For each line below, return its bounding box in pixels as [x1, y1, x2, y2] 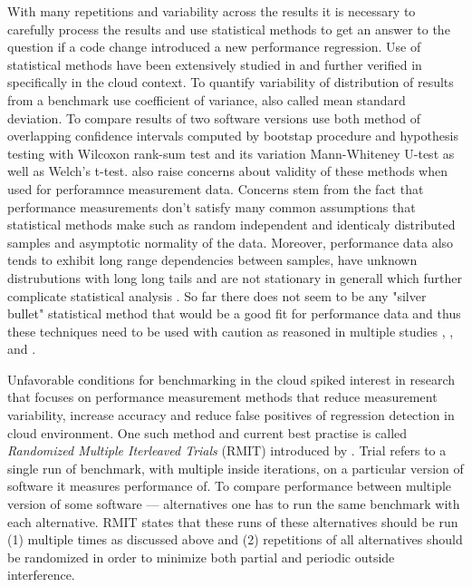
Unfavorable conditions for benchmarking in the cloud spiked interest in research [7, 369, 456, 388]
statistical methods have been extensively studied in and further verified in [7, 54, 422, 73]
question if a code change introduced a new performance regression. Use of [7, 37, 421, 56]
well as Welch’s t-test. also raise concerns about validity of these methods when [7, 161, 448, 181]
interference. [7, 565, 75, 584]
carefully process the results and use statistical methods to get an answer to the [7, 19, 450, 38]
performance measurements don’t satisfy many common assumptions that [7, 197, 416, 216]
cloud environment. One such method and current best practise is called [7, 423, 408, 442]
